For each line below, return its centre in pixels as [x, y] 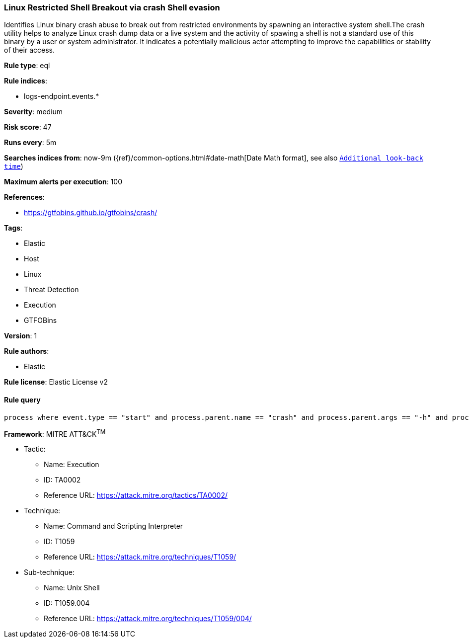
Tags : [13, 228]
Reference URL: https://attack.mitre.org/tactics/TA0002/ [136, 495]
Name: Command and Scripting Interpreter [114, 526]
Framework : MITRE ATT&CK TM [55, 433]
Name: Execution [72, 465]
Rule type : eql [27, 66]
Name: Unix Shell [72, 588]
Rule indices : [26, 81]
